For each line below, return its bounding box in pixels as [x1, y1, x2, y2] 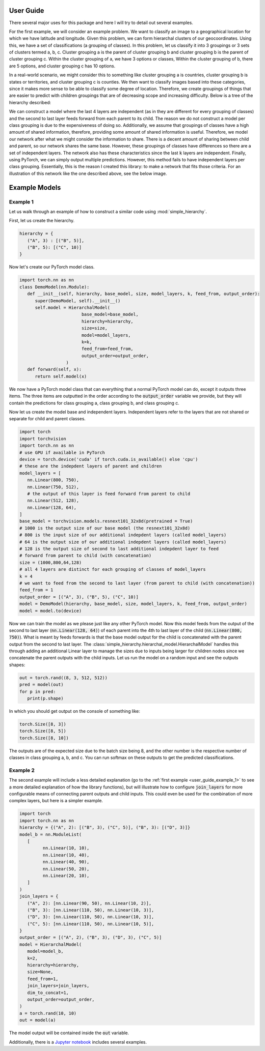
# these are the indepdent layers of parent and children [19, 464, 162, 469]
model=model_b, [27, 949, 64, 954]
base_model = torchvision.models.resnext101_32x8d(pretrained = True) [19, 519, 193, 524]
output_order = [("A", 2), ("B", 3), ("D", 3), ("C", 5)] [19, 934, 162, 940]
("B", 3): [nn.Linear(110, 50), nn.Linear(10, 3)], [27, 907, 154, 913]
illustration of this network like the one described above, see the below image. [9, 170, 167, 176]
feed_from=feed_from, [81, 346, 133, 351]
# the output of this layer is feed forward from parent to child [27, 491, 190, 496]
